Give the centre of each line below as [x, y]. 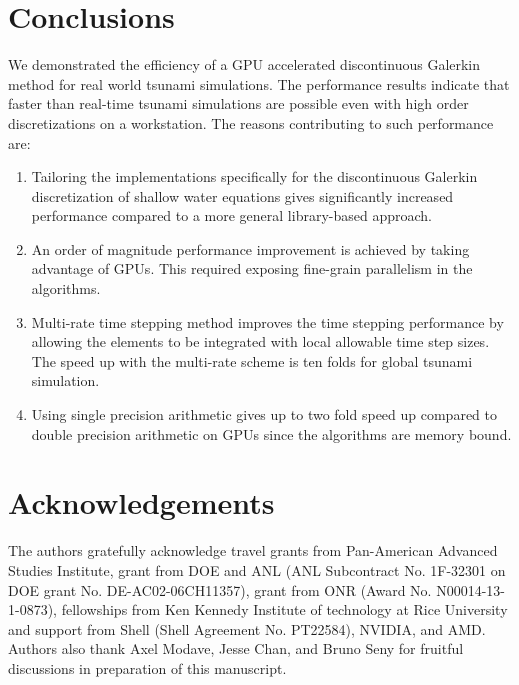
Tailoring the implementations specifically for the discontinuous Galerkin [254, 176]
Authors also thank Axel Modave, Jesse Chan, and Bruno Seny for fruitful [236, 648]
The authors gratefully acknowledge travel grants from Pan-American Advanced [253, 550]
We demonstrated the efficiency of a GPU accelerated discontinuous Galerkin [244, 64]
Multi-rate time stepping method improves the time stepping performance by [267, 321]
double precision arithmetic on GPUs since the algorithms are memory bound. [271, 433]
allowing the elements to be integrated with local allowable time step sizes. [260, 341]
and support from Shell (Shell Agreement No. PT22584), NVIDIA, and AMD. [247, 628]
